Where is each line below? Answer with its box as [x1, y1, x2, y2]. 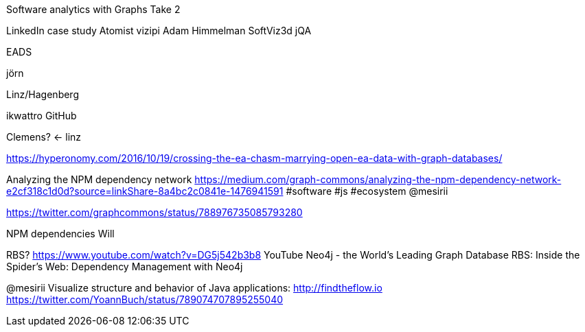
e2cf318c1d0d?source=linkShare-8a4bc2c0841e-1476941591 [6, 185, 284, 197]
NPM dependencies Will [6, 228, 115, 239]
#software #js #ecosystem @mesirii [286, 185, 448, 197]
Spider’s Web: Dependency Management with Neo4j [6, 261, 243, 272]
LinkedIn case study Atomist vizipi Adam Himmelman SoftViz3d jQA [6, 25, 312, 36]
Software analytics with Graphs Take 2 [6, 3, 181, 15]
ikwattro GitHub [6, 110, 77, 121]
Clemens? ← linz [6, 131, 82, 143]
